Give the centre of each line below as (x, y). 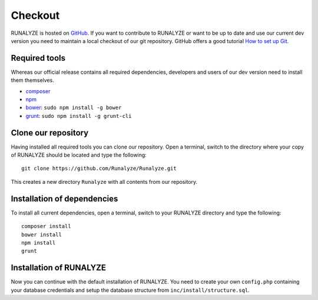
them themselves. (32, 80)
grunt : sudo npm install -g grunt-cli (79, 116)
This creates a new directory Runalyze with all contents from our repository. (104, 182)
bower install (42, 235)
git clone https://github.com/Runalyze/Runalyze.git (99, 169)
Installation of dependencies (64, 198)
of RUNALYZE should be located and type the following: (79, 155)
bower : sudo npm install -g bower (74, 108)
